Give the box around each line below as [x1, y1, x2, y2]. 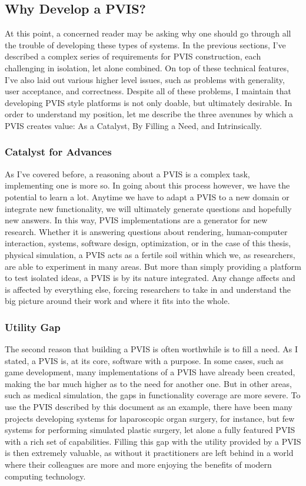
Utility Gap [5, 319, 61, 334]
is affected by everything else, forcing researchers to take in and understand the [5, 283, 291, 295]
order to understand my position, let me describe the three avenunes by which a [5, 108, 294, 120]
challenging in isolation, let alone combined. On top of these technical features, [5, 61, 289, 74]
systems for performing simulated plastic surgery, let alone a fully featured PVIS [5, 424, 295, 436]
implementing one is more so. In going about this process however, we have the [5, 179, 290, 191]
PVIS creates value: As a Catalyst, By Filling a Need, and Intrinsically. [5, 119, 262, 131]
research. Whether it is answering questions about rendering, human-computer [5, 225, 288, 237]
